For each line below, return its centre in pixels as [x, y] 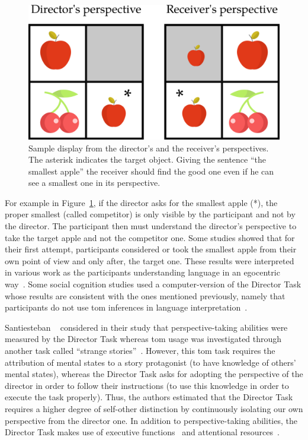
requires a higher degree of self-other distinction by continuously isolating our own [154, 408]
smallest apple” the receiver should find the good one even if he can [151, 171]
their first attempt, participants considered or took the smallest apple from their [151, 249]
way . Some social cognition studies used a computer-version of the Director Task [153, 284]
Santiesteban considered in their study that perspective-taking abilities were [146, 327]
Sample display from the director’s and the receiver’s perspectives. [149, 148]
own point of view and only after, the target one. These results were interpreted [150, 260]
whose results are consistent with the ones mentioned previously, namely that [145, 295]
